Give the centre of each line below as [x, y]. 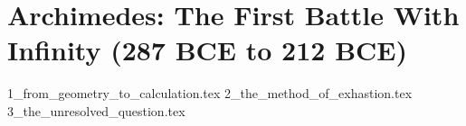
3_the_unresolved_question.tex [96, 110]
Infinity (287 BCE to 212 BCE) [207, 50]
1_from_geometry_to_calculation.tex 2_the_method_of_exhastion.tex [210, 93]
